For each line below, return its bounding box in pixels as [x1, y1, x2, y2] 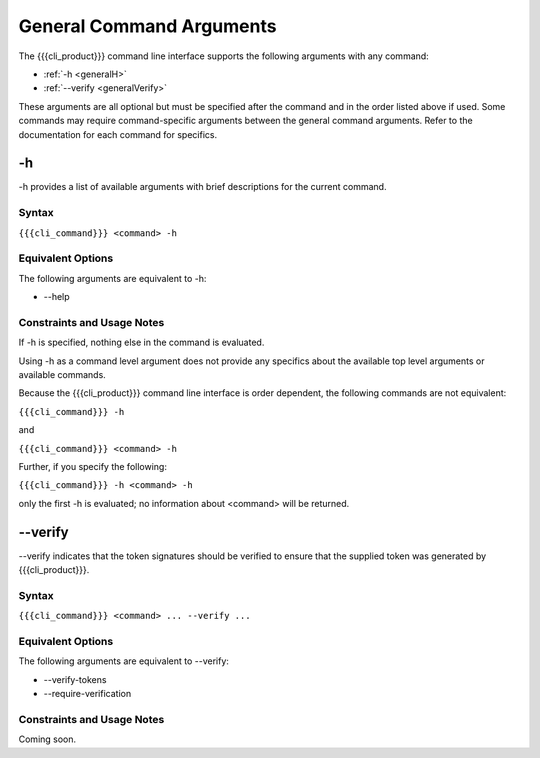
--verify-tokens [43, 673, 107, 685]
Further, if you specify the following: [18, 460, 167, 472]
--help [43, 291, 70, 303]
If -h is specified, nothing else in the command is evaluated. [18, 336, 265, 349]
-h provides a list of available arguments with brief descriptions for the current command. [18, 181, 387, 193]
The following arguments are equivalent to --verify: [18, 655, 230, 667]
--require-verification [43, 688, 132, 700]
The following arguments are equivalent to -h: [18, 272, 207, 284]
